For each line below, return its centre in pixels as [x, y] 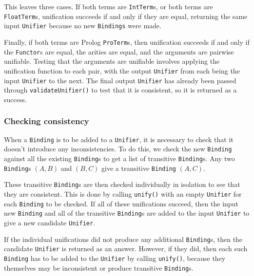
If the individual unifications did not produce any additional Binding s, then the [123, 239]
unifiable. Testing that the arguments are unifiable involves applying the [112, 61]
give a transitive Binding [139, 168]
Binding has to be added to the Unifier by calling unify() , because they [115, 258]
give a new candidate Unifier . [50, 222]
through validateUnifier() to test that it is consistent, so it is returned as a [120, 90]
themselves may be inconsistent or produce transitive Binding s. [99, 267]
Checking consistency [47, 121]
